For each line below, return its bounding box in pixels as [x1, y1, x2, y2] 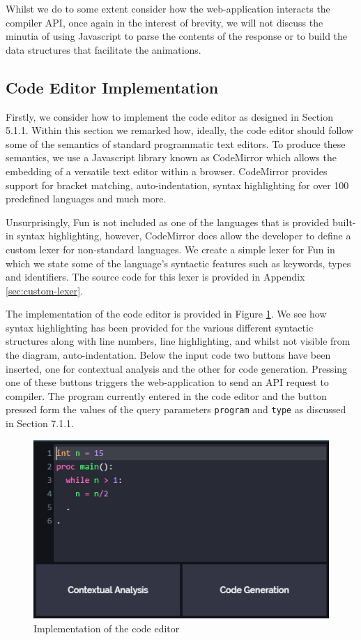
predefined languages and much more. [6, 191, 167, 206]
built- [332, 214, 356, 229]
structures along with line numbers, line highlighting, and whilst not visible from [6, 334, 351, 348]
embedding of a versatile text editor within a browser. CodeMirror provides [6, 163, 328, 178]
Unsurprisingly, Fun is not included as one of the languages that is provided [6, 214, 330, 229]
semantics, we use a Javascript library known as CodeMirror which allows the [6, 150, 337, 165]
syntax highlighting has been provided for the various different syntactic [6, 320, 314, 334]
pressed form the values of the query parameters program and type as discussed [6, 402, 346, 417]
